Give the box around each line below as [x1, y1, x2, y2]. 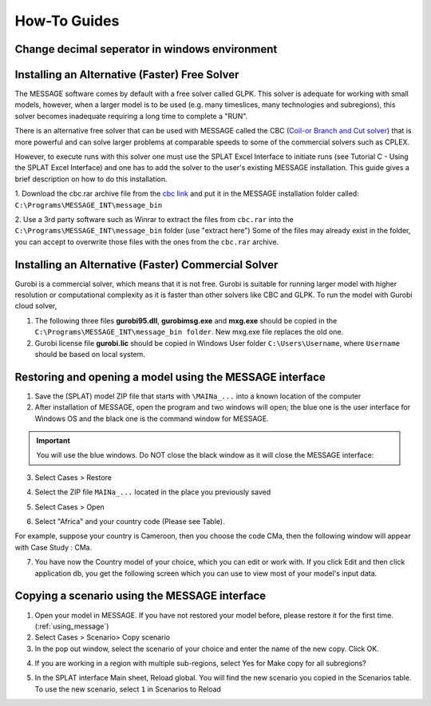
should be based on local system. [34, 350, 145, 359]
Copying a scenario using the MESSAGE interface [14, 589, 267, 603]
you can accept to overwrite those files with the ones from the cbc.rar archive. [14, 236, 279, 247]
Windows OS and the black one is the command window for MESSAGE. [34, 414, 269, 423]
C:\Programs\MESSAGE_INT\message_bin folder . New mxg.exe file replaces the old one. [34, 327, 344, 337]
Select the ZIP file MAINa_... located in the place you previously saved [34, 487, 271, 497]
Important [36, 436, 71, 446]
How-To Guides [14, 12, 120, 30]
